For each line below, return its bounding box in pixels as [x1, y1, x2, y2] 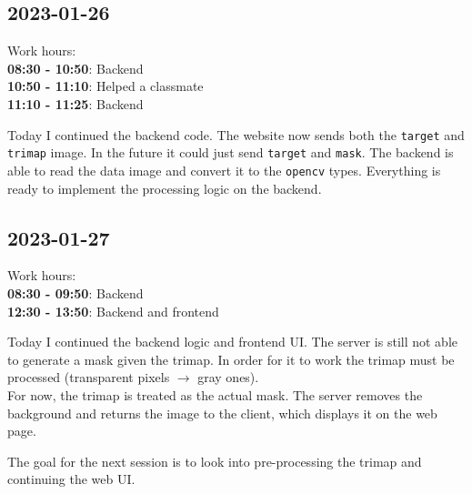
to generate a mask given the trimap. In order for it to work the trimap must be [7, 349, 455, 368]
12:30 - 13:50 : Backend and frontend [7, 301, 219, 320]
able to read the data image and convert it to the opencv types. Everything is [7, 160, 441, 179]
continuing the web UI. [7, 469, 136, 489]
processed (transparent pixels [7, 368, 170, 387]
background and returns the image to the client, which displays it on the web [7, 403, 437, 422]
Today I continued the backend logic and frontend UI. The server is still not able [7, 332, 458, 351]
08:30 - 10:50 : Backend [7, 58, 144, 77]
